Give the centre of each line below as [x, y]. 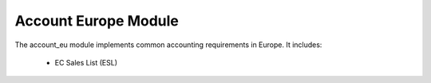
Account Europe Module [97, 21]
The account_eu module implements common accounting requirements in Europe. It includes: [168, 45]
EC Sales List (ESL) [86, 62]
